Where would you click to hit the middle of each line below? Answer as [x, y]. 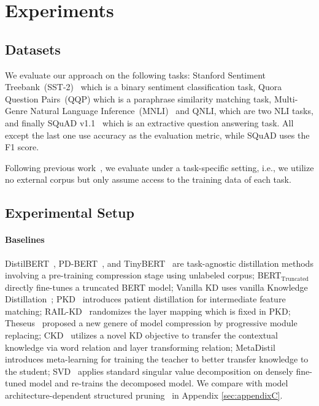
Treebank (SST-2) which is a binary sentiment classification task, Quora [144, 87]
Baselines [25, 239]
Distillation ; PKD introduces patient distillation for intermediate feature [145, 299]
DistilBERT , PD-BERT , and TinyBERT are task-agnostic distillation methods [159, 263]
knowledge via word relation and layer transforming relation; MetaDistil [140, 347]
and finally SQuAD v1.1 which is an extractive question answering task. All [149, 122]
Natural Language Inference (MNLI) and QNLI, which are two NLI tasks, [172, 111]
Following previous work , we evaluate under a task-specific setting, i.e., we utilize [159, 167]
